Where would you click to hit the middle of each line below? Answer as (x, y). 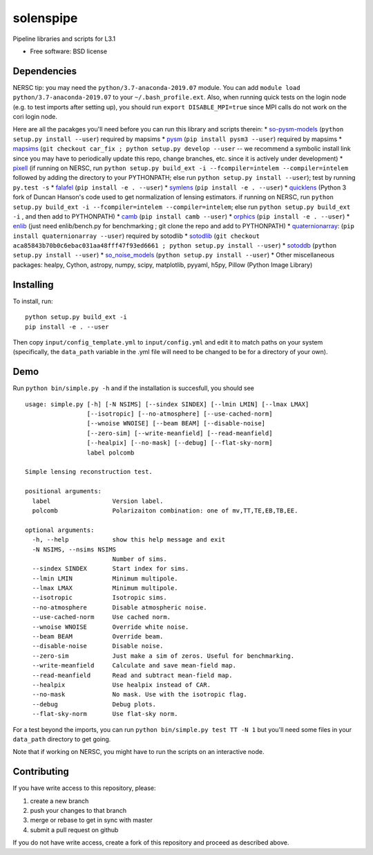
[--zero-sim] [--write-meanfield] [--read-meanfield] (180, 433)
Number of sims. (140, 559)
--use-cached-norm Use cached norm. (102, 617)
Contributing (41, 772)
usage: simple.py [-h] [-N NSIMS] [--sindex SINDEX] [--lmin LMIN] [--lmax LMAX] (167, 404)
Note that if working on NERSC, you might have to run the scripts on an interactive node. (139, 752)
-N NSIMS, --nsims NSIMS (74, 549)
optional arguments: (60, 530)
